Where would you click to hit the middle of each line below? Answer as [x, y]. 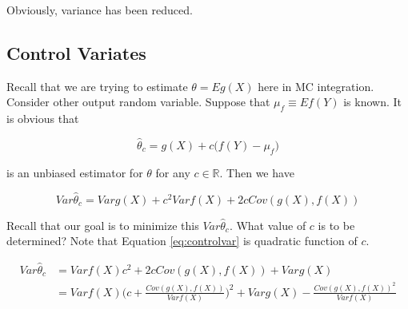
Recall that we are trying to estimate [97, 86]
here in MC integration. [316, 86]
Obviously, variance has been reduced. [100, 10]
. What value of [268, 225]
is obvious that [43, 119]
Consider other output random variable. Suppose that [138, 102]
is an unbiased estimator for [75, 172]
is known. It [373, 102]
